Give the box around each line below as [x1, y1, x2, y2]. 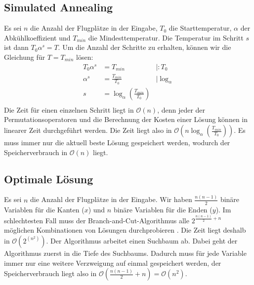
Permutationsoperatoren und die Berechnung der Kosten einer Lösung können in [4, 114, 248, 124]
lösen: [76, 51, 93, 62]
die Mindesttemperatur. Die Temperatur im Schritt [88, 32, 244, 42]
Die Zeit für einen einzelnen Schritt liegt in [4, 104, 134, 115]
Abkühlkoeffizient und [4, 32, 71, 42]
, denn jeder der [157, 104, 206, 115]
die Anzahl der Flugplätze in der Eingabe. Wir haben [30, 194, 192, 204]
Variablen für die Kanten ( [4, 204, 85, 214]
